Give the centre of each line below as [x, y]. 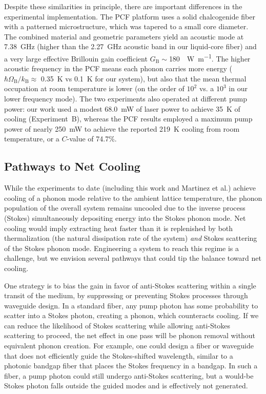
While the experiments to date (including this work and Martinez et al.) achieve [130, 188]
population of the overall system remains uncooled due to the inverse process [125, 208]
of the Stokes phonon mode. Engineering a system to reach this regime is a [121, 248]
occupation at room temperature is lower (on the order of [94, 88]
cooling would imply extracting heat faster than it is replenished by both [119, 228]
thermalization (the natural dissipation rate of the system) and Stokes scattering [131, 238]
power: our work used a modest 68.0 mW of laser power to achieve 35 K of [122, 108]
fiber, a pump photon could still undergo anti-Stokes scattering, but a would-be [129, 375]
